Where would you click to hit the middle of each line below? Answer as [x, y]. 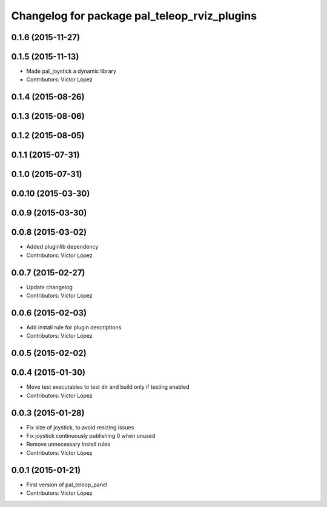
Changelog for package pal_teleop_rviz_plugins [134, 16]
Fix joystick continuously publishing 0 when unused [91, 436]
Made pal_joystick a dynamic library [71, 71]
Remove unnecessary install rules [68, 444]
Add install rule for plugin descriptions [74, 327]
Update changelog [49, 287]
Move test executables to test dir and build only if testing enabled [108, 387]
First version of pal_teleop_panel [67, 485]
